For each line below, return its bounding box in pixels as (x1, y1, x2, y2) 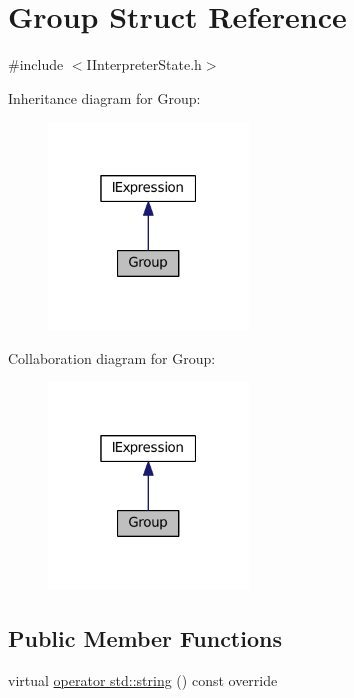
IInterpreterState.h (86, 54, 202, 75)
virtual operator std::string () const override (8, 669, 278, 690)
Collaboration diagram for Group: (8, 347, 216, 368)
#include (8, 54, 64, 75)
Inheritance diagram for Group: (8, 87, 201, 108)
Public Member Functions (8, 622, 282, 653)
